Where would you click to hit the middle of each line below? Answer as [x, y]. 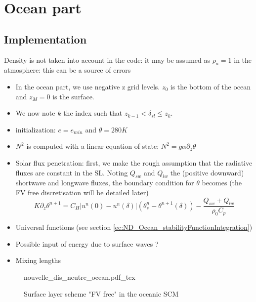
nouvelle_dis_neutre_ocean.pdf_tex [80, 277]
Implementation [45, 39]
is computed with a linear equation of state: [93, 146]
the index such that [93, 113]
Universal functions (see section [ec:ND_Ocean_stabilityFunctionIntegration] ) [134, 227]
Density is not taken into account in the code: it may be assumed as [107, 60]
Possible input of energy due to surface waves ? [87, 243]
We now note [35, 113]
